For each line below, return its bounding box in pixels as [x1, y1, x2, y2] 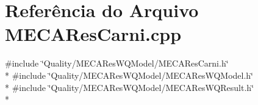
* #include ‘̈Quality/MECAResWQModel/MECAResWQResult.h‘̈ [5, 81, 254, 93]
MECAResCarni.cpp [5, 21, 182, 46]
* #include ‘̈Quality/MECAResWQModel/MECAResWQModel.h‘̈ [5, 68, 253, 81]
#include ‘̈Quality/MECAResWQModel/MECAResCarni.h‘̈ [5, 57, 229, 70]
